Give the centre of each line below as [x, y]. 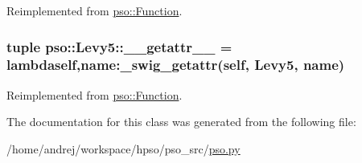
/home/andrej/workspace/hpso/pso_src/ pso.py [123, 148]
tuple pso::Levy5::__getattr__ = [119, 46]
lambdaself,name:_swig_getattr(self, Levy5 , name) [176, 65]
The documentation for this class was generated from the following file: [181, 122]
